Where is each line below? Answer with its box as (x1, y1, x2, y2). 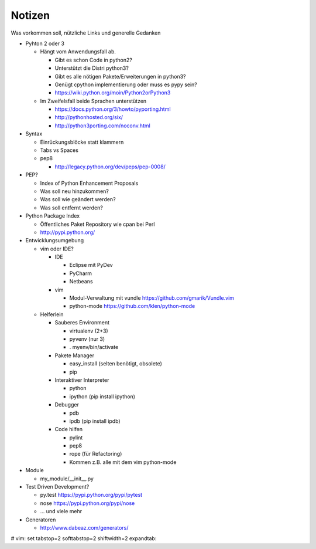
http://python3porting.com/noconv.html (54, 122, 150, 129)
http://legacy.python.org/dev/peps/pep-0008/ (54, 163, 166, 170)
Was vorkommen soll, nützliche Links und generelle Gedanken (11, 29, 161, 36)
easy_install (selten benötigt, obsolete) (69, 360, 162, 367)
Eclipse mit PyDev (69, 262, 114, 269)
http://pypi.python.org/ (40, 229, 95, 236)
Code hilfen (54, 426, 83, 433)
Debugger (54, 401, 79, 408)
